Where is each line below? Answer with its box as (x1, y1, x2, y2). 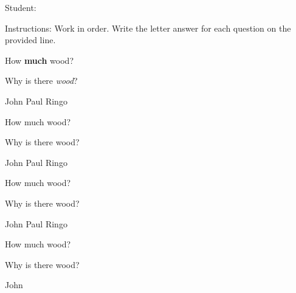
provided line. (5, 33, 56, 46)
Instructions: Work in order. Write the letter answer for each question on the (5, 21, 291, 34)
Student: (5, 1, 36, 13)
